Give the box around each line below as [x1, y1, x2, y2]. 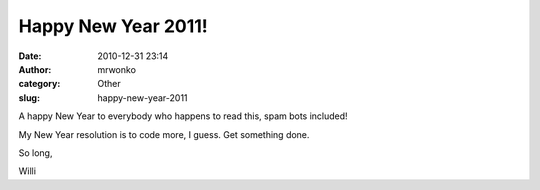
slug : [18, 91, 40, 104]
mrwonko [97, 63, 137, 75]
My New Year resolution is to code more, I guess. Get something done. [18, 128, 310, 140]
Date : [18, 50, 42, 62]
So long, [18, 146, 53, 159]
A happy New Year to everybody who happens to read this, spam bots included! [18, 110, 349, 122]
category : [18, 78, 61, 90]
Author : [18, 63, 52, 75]
